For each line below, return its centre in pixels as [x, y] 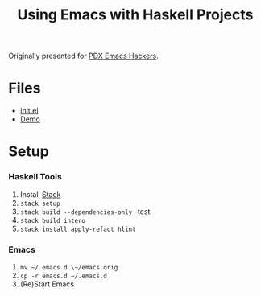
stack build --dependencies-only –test [85, 212]
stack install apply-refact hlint [78, 229]
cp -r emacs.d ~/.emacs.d [63, 276]
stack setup [40, 203]
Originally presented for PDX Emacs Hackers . [83, 56]
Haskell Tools [35, 177]
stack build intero [53, 220]
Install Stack [40, 194]
